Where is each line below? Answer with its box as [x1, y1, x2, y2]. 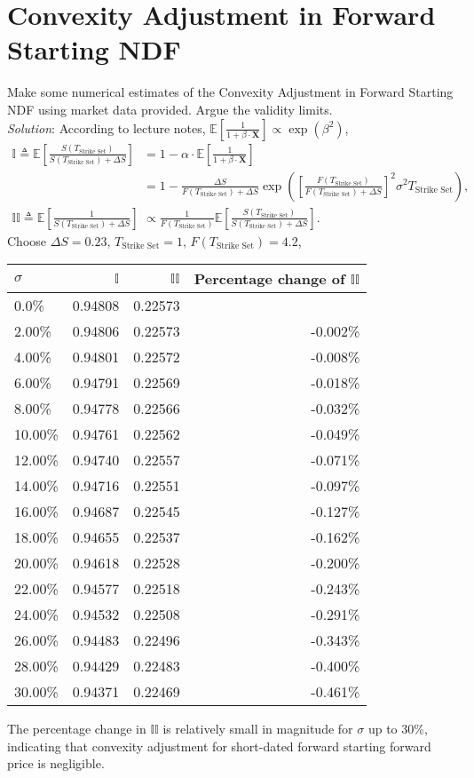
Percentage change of [194, 268, 345, 290]
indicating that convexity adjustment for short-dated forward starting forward [7, 736, 431, 755]
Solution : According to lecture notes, [7, 118, 206, 137]
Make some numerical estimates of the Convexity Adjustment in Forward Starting [7, 83, 454, 101]
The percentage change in [7, 719, 146, 738]
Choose [7, 231, 47, 250]
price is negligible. [7, 754, 105, 773]
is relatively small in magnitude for [162, 719, 353, 738]
